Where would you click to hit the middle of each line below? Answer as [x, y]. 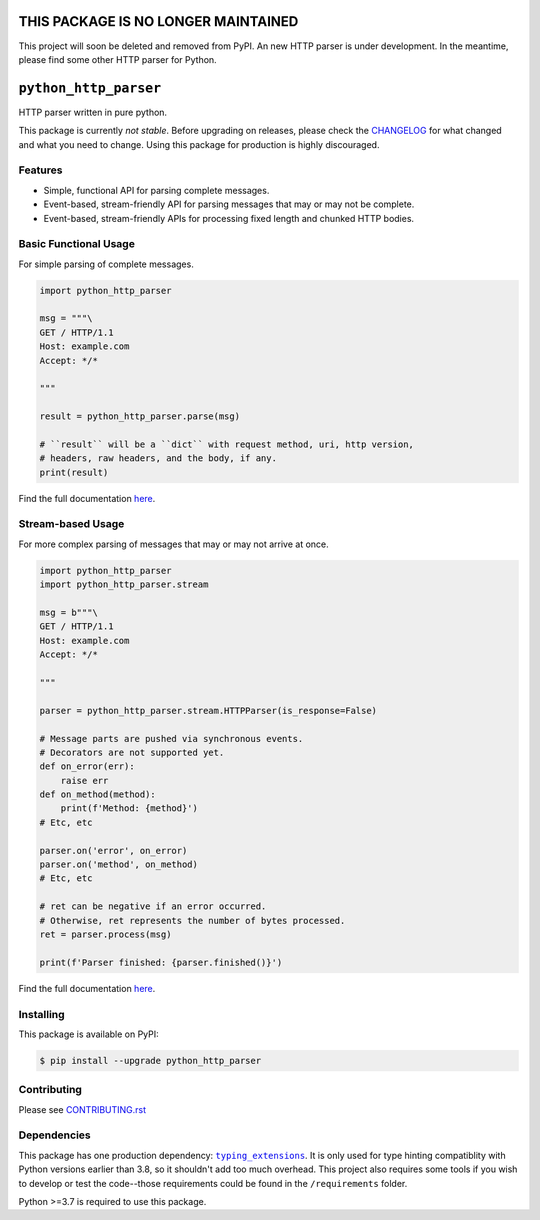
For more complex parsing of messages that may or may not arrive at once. [173, 544]
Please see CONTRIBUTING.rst [82, 1109]
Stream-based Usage [71, 524]
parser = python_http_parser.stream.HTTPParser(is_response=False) [208, 710]
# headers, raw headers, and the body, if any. [158, 458]
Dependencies [55, 1135]
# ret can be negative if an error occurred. [153, 906]
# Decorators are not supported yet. [132, 752]
